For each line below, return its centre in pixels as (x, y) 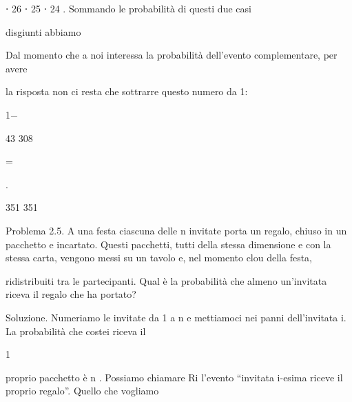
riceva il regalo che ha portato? (71, 294)
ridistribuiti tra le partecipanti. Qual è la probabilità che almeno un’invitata (166, 280)
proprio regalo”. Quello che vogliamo (82, 391)
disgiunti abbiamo (43, 31)
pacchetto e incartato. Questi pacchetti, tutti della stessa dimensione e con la (168, 244)
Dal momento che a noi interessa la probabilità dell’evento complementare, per (172, 55)
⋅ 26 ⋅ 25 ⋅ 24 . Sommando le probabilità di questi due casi (128, 8)
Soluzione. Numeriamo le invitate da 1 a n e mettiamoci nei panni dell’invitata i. (176, 317)
